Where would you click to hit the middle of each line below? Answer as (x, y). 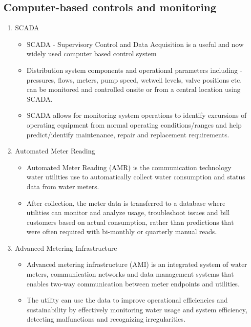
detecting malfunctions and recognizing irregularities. (106, 319)
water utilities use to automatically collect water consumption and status (136, 177)
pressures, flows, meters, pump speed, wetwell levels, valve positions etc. (134, 79)
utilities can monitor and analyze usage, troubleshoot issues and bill (128, 212)
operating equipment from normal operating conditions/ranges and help (134, 124)
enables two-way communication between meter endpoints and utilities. (133, 283)
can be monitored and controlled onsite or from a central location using (134, 89)
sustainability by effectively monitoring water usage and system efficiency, (137, 309)
